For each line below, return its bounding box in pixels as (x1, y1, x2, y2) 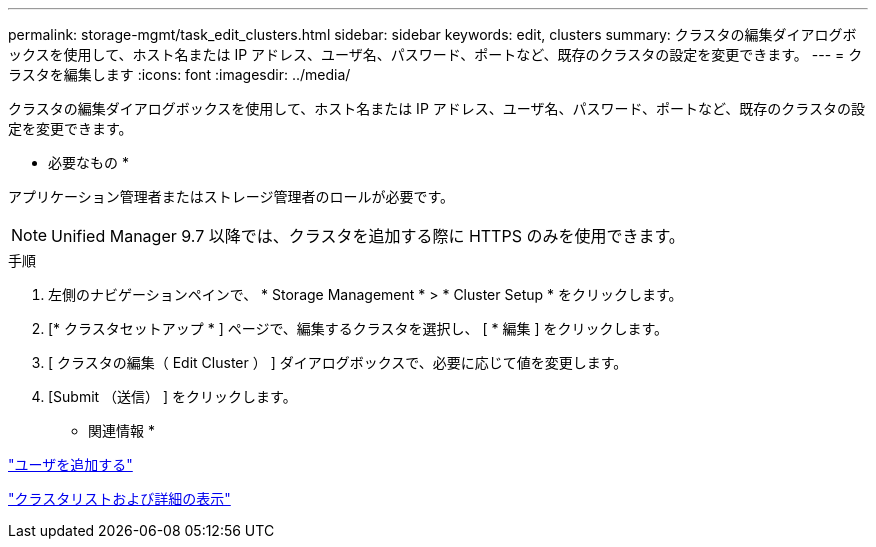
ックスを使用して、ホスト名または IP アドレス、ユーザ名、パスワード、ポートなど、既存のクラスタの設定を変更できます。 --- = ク (8, 46, 863, 63)
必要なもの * (48, 154, 129, 171)
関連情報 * (88, 422, 155, 439)
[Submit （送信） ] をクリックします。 (48, 388, 297, 405)
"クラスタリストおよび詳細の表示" (8, 490, 231, 507)
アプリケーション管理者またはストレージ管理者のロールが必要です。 (8, 188, 455, 205)
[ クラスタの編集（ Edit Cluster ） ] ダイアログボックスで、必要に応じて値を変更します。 (48, 354, 628, 371)
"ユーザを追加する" (8, 456, 133, 473)
